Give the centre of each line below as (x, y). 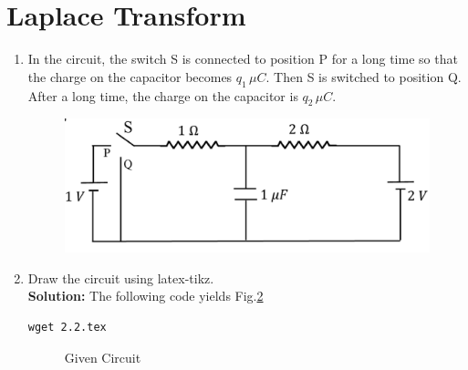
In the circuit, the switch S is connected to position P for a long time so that (243, 59)
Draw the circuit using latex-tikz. (121, 277)
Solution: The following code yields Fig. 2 (146, 296)
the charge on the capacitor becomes (130, 76)
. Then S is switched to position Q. (364, 76)
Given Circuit (103, 357)
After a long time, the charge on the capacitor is (163, 95)
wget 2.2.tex (67, 328)
